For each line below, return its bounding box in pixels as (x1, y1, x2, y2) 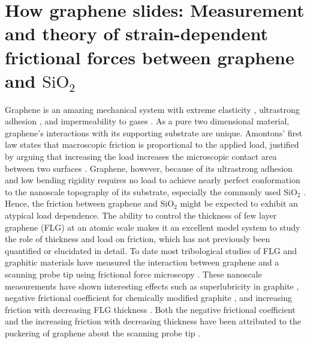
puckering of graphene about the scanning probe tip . (5, 326, 201, 339)
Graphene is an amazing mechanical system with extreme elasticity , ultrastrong (5, 103, 300, 115)
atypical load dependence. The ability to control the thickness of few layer (5, 209, 277, 222)
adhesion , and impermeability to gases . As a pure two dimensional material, (5, 115, 290, 127)
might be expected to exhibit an (180, 197, 298, 210)
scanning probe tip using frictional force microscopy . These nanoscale (5, 268, 262, 280)
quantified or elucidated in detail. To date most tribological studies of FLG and (5, 244, 297, 256)
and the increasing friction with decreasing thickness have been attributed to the (5, 315, 301, 327)
